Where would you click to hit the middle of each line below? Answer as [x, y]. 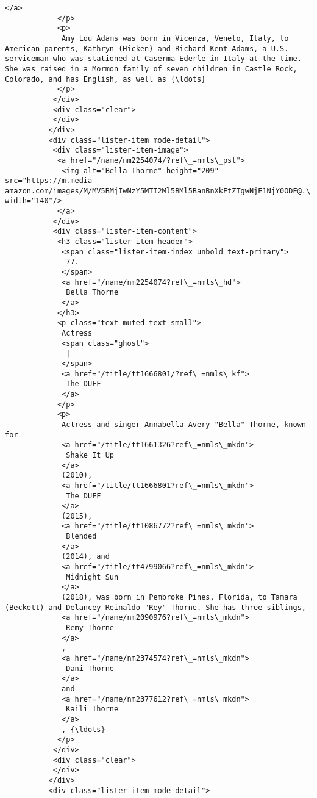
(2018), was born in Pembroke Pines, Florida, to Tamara [180, 598]
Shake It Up [90, 455]
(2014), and [86, 557]
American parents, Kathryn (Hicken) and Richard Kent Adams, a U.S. [147, 49]
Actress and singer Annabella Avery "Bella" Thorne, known [184, 424]
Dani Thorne [90, 668]
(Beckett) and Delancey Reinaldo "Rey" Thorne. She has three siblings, [155, 607]
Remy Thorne [90, 628]
